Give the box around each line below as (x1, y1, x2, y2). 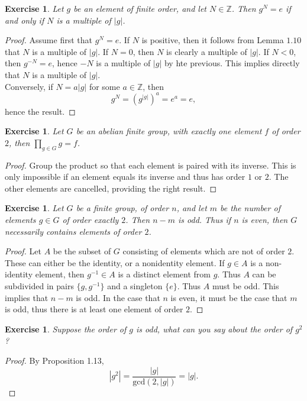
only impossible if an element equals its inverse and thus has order (5, 170, 245, 183)
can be (252, 268, 276, 280)
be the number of (220, 202, 280, 214)
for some (89, 80, 120, 92)
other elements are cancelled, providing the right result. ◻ (5, 182, 217, 194)
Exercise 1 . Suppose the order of (5, 322, 127, 335)
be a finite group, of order (76, 202, 169, 214)
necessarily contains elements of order (5, 225, 142, 237)
